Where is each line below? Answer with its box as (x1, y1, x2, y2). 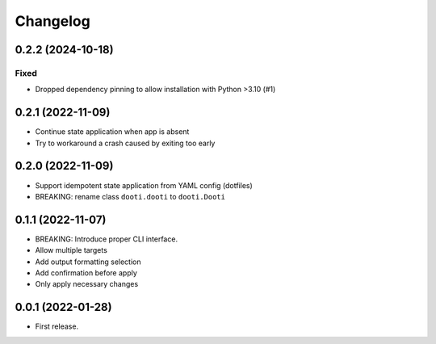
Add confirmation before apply (35, 267, 137, 278)
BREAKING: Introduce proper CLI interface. (35, 234, 178, 244)
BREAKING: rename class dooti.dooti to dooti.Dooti (35, 191, 226, 201)
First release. (35, 321, 79, 331)
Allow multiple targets (35, 245, 108, 255)
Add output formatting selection (35, 257, 141, 266)
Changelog (15, 12, 90, 30)
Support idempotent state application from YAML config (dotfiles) (35, 180, 254, 190)
